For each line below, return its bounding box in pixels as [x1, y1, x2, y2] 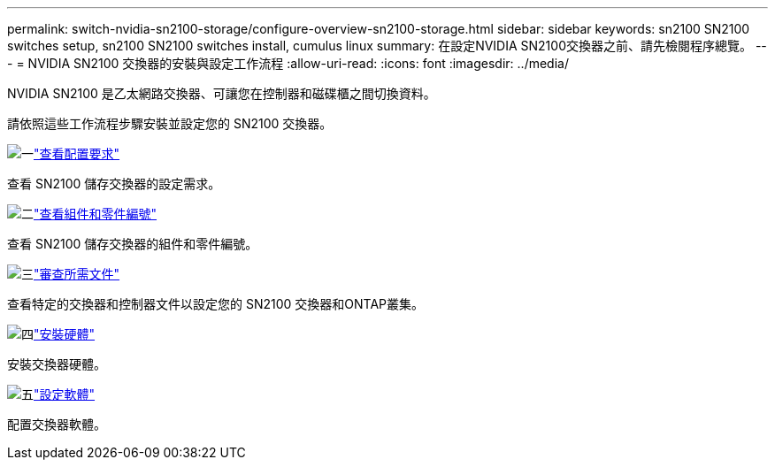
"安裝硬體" [34, 326, 96, 341]
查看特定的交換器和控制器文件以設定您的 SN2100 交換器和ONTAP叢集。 [7, 296, 425, 311]
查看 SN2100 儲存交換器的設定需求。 [7, 176, 221, 191]
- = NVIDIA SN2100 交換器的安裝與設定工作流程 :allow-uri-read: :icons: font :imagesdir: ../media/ [7, 56, 569, 71]
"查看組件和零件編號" [34, 206, 157, 221]
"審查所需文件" [34, 266, 120, 281]
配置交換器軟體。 [7, 417, 106, 432]
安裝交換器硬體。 [7, 356, 106, 371]
